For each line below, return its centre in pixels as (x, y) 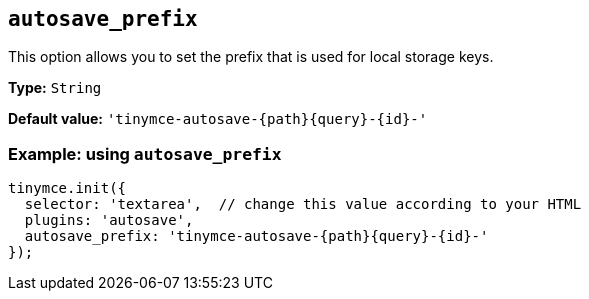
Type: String (55, 88)
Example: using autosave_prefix (145, 153)
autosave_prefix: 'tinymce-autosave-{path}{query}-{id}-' (256, 236)
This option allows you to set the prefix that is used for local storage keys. (251, 57)
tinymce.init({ (67, 188)
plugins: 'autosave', (109, 220)
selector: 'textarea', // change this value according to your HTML (303, 204)
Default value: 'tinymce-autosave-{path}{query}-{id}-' (218, 119)
